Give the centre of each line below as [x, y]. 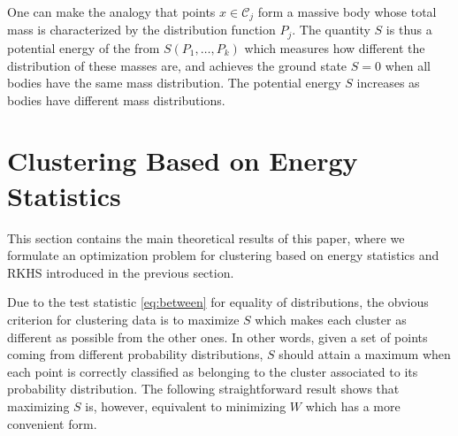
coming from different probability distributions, [135, 354]
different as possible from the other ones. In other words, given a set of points [218, 337]
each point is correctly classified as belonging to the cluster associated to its [213, 371]
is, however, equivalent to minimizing [186, 405]
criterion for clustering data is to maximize [123, 319]
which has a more [353, 405]
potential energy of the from [84, 47]
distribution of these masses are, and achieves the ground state [177, 65]
